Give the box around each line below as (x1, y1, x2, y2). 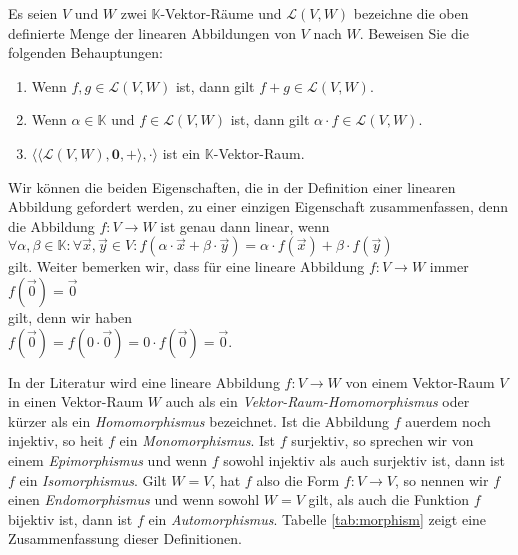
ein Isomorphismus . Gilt (19, 469, 167, 490)
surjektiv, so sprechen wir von (291, 430, 474, 451)
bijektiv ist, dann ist (8, 508, 133, 529)
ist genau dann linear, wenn (160, 215, 330, 236)
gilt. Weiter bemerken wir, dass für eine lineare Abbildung (8, 256, 365, 277)
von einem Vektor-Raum (345, 371, 495, 392)
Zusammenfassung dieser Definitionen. (8, 528, 242, 549)
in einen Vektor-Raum (8, 391, 144, 412)
